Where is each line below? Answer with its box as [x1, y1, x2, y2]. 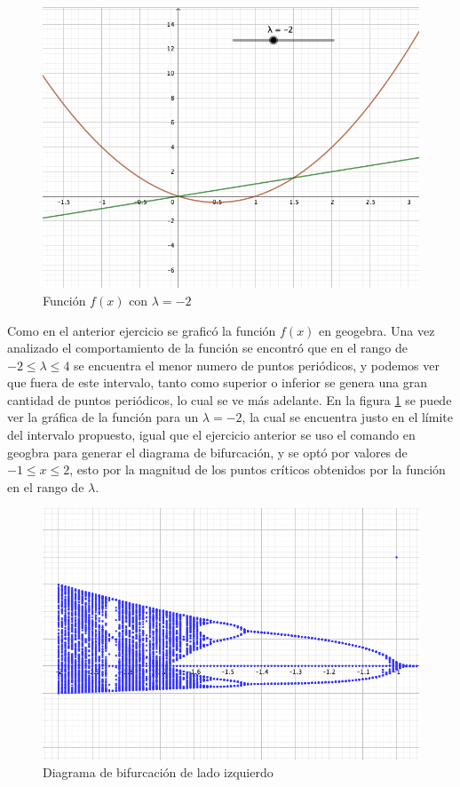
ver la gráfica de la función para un [7, 408, 199, 426]
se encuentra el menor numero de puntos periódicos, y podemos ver [74, 355, 440, 374]
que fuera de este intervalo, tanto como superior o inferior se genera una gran [7, 373, 428, 392]
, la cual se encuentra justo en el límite [242, 408, 453, 426]
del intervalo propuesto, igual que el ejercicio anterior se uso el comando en [7, 425, 416, 444]
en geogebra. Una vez [319, 321, 435, 339]
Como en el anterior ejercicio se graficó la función [7, 321, 276, 339]
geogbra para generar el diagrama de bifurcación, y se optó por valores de [7, 442, 408, 461]
